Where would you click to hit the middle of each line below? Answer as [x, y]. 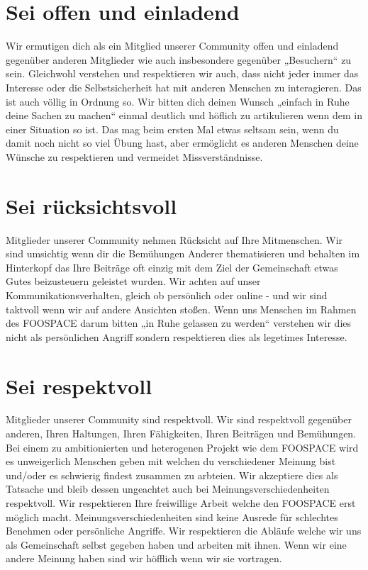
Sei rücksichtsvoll [91, 205]
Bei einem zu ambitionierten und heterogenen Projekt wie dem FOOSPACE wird [182, 447]
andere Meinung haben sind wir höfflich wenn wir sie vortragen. [144, 558]
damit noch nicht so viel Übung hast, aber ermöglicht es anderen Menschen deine [182, 143]
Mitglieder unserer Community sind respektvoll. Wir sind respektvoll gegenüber [179, 419]
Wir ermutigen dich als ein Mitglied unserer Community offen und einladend [172, 46]
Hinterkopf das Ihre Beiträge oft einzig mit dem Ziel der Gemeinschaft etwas [172, 267]
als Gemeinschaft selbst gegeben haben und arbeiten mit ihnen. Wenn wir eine [176, 544]
